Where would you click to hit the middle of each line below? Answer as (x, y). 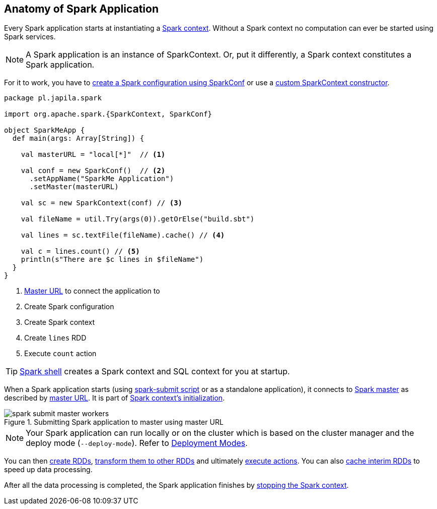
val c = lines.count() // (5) (80, 251)
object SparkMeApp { (45, 130)
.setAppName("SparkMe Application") (102, 179)
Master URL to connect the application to (92, 291)
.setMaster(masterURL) (74, 187)
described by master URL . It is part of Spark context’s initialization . (115, 398)
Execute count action (60, 354)
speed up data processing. (48, 470)
